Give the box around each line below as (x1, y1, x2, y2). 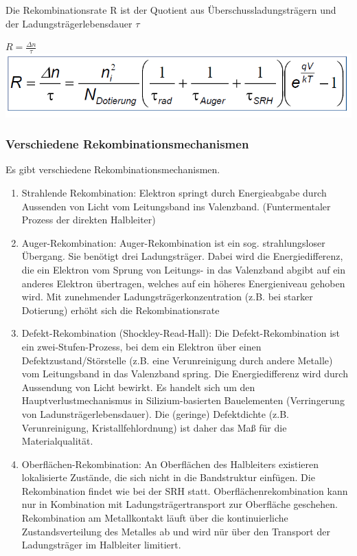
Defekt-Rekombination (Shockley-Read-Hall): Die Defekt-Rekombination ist (21, 326, 341, 340)
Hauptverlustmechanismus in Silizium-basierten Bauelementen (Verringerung (21, 393, 345, 408)
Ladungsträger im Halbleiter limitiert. (21, 537, 181, 552)
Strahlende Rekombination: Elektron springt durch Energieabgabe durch (21, 186, 327, 199)
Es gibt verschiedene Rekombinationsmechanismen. (5, 162, 220, 177)
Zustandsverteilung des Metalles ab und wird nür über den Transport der (21, 524, 330, 538)
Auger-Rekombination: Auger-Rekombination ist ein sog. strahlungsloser (21, 235, 325, 249)
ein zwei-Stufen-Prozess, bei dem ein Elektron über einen (21, 339, 262, 353)
